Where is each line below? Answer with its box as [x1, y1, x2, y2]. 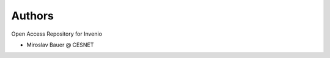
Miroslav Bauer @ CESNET [26, 41, 94, 48]
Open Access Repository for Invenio [11, 30, 103, 37]
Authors [11, 9, 54, 22]
